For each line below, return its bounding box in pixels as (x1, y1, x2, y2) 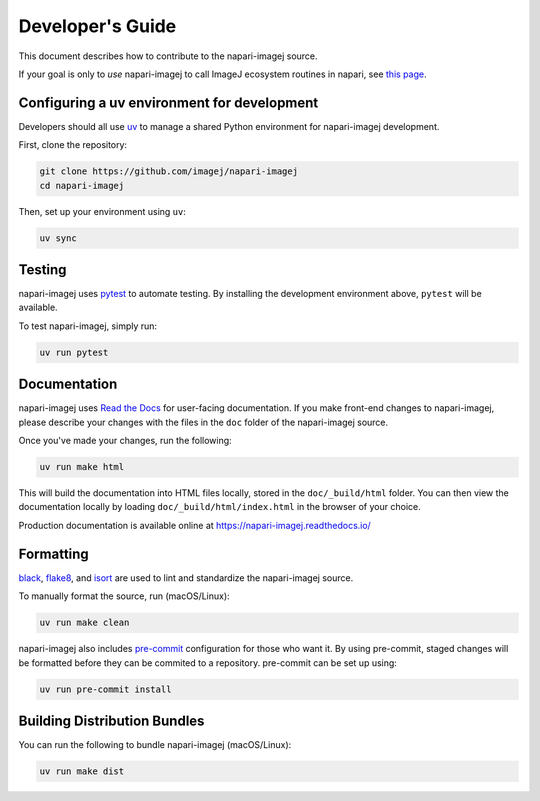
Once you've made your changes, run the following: (18, 435, 232, 447)
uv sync (39, 232, 77, 244)
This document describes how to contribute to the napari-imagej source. (18, 50, 319, 62)
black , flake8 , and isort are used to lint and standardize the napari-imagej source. (18, 571, 354, 584)
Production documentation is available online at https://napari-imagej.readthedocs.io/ (18, 519, 372, 531)
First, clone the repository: (18, 139, 128, 151)
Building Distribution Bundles (18, 712, 205, 729)
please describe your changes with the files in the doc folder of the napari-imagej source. (18, 416, 389, 428)
